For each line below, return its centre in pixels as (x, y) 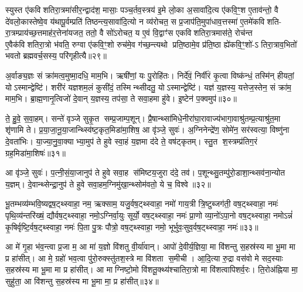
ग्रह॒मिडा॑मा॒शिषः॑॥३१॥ (35, 152)
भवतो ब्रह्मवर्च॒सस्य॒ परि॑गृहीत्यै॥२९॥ (56, 56)
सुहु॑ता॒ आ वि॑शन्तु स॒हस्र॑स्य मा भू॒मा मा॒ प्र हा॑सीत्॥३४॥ (82, 281)
